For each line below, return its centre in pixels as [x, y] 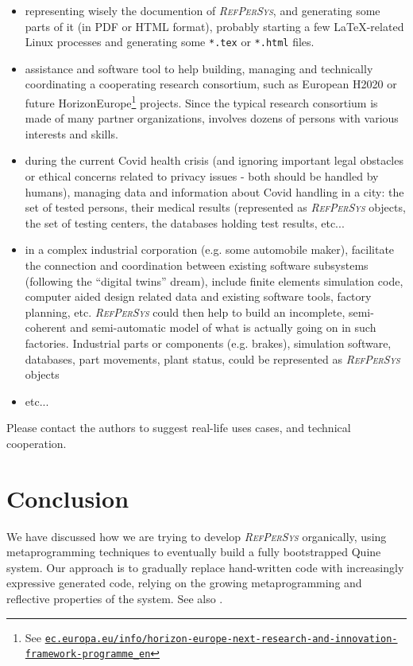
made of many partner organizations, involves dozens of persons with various [212, 118]
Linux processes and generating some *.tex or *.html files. [170, 42]
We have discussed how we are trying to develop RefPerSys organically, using [197, 536]
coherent [46, 327]
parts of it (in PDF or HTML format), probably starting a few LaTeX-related [214, 26]
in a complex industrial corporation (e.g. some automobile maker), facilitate [210, 249]
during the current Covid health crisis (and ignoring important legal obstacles [214, 160]
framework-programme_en [88, 654]
